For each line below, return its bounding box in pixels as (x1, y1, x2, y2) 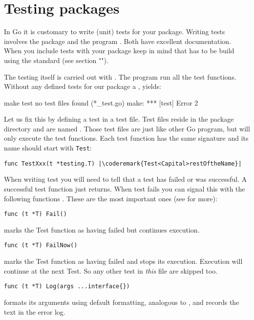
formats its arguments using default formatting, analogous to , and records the (4, 297, 239, 307)
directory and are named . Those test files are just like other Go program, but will (4, 123, 250, 133)
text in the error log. (4, 306, 65, 317)
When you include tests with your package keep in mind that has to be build (4, 45, 234, 56)
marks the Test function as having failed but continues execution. (4, 224, 200, 235)
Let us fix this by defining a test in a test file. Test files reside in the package (4, 114, 234, 124)
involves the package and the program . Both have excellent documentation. (4, 36, 232, 46)
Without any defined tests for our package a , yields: (4, 81, 161, 91)
